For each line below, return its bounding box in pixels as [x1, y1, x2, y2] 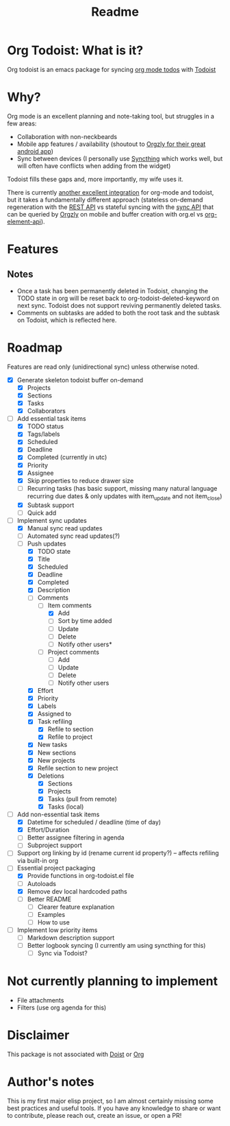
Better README [27, 895, 72, 903]
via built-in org [16, 857, 59, 865]
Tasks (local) [47, 803, 84, 811]
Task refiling [37, 718, 73, 726]
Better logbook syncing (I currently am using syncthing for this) [27, 942, 206, 950]
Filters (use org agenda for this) [16, 1003, 107, 1012]
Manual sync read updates [27, 524, 103, 532]
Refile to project [47, 733, 93, 741]
